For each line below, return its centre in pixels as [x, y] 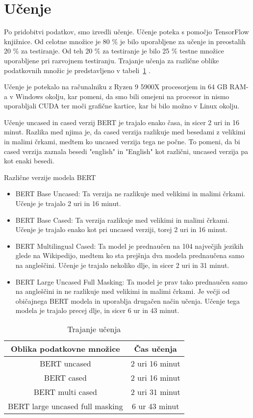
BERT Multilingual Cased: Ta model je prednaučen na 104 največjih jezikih [129, 246]
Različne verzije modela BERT [50, 177]
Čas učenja [155, 348]
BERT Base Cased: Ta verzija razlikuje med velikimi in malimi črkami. [122, 220]
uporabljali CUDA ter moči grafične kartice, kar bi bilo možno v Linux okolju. [122, 106]
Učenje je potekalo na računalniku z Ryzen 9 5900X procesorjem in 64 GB [116, 87]
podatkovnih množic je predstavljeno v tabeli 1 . [77, 70]
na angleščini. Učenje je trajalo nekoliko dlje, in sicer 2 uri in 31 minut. [122, 265]
